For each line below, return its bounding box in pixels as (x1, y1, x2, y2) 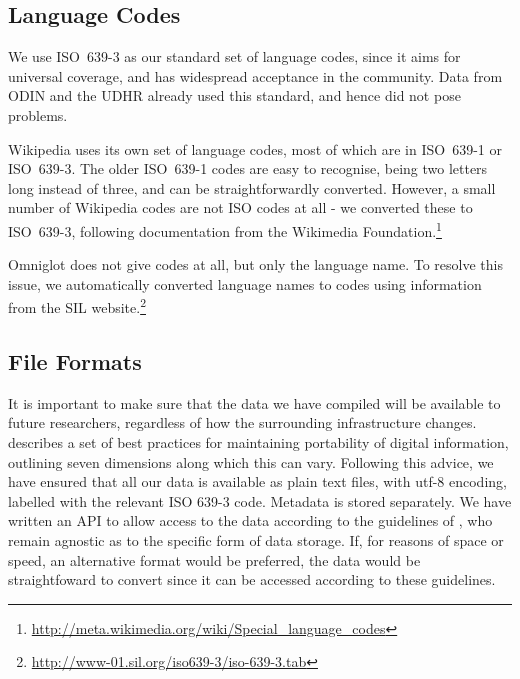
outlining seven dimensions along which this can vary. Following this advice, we (8, 451, 494, 472)
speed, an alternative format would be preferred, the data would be (8, 549, 421, 570)
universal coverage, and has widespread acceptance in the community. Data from (8, 65, 503, 86)
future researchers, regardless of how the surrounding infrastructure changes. (8, 412, 477, 433)
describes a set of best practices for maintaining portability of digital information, (8, 432, 509, 453)
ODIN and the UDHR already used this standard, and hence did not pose (8, 85, 461, 106)
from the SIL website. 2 (8, 294, 146, 318)
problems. (8, 104, 68, 125)
